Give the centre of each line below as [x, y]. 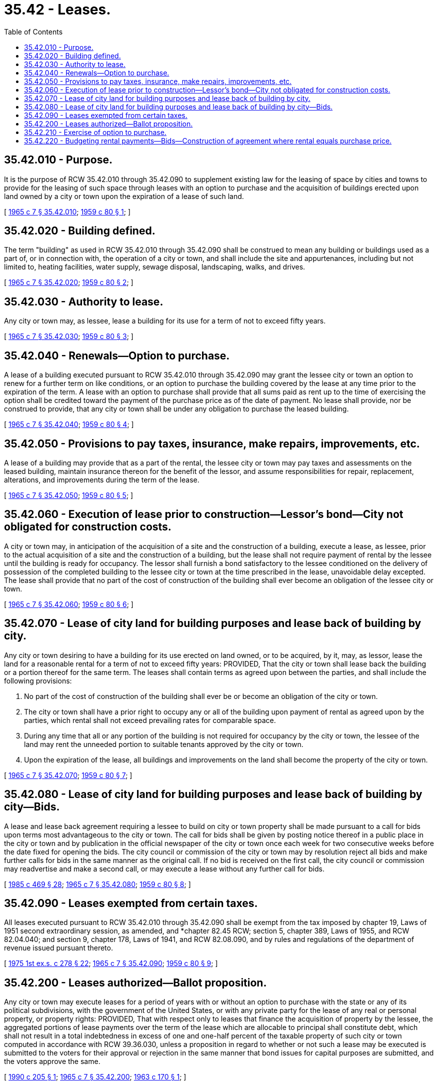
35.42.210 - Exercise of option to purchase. [95, 132]
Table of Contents [33, 31]
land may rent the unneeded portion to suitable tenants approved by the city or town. [164, 744]
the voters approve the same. [52, 1061]
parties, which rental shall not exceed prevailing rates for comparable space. [150, 720]
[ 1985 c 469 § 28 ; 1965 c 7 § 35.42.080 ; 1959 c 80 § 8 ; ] [97, 884]
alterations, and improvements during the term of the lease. [102, 479]
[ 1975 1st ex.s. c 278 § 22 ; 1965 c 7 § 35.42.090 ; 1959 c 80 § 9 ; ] [111, 963]
